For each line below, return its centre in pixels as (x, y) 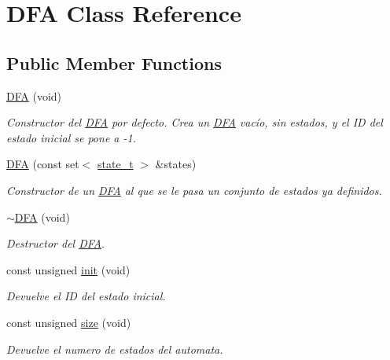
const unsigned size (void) (69, 322)
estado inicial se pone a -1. (71, 137)
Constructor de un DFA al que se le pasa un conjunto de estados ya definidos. (194, 190)
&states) (176, 164)
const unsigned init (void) (68, 269)
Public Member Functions (114, 62)
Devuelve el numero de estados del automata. (115, 349)
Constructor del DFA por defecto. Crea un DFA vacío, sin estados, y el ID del (195, 122)
